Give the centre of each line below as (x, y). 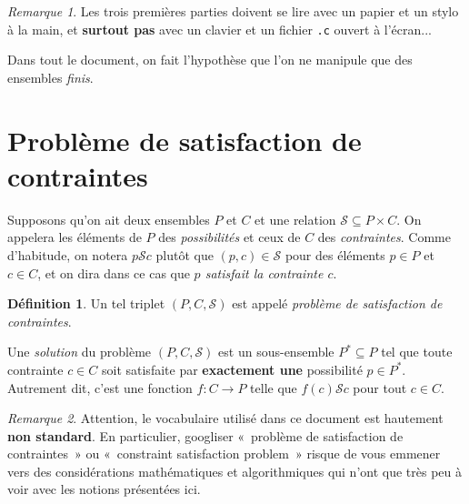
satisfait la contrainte (264, 272)
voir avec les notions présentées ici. (104, 489)
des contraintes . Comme (384, 237)
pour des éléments (335, 254)
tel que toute (417, 352)
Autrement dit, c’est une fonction (100, 387)
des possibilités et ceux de (230, 237)
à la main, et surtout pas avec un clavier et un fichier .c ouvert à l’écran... (220, 29)
